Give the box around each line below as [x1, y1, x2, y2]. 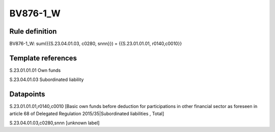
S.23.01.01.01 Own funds [9, 67, 61, 73]
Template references [9, 54, 77, 62]
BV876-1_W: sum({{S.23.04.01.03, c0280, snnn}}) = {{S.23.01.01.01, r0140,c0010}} [9, 41, 182, 47]
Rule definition [9, 27, 57, 36]
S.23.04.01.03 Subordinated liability [9, 76, 84, 83]
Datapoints [9, 90, 45, 99]
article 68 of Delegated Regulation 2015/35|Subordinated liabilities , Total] [9, 110, 164, 117]
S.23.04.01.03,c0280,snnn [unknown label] [9, 120, 100, 126]
